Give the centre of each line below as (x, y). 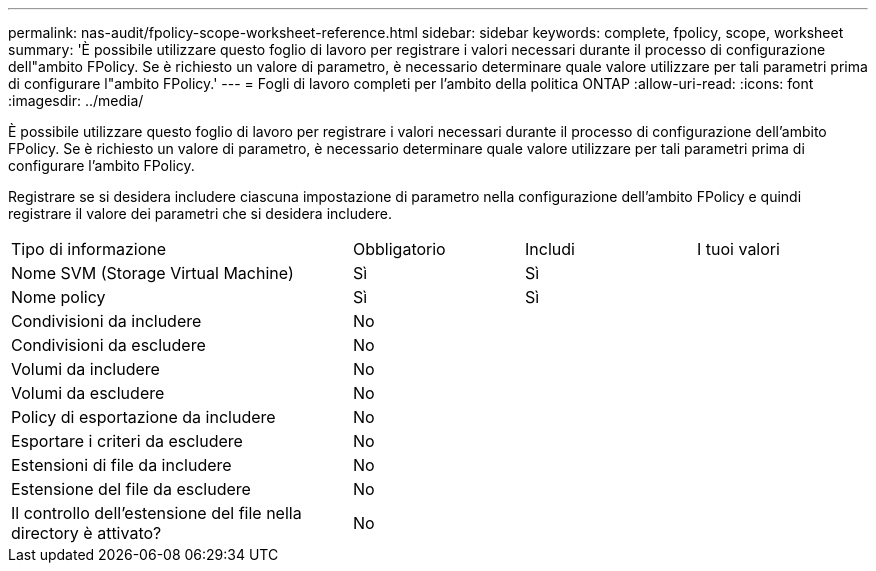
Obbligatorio (399, 249)
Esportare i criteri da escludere (127, 441)
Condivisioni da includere (106, 321)
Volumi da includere (85, 369)
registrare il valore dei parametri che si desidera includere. (200, 213)
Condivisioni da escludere (108, 345)
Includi (550, 249)
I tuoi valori (738, 249)
